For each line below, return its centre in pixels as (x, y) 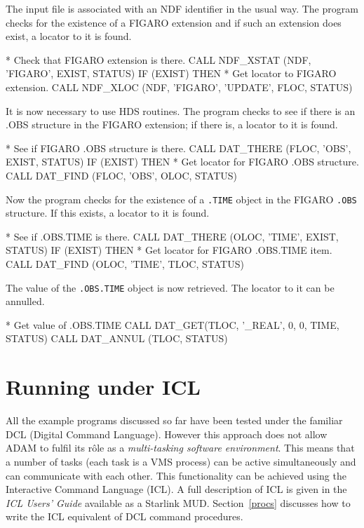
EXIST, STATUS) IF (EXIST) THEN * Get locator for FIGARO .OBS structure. (182, 162)
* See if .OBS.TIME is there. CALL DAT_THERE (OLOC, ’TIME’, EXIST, (172, 236)
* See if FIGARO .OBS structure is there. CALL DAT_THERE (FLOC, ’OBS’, (178, 148)
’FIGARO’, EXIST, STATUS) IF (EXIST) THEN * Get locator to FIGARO (171, 73)
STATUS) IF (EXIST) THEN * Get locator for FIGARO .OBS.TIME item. (169, 250)
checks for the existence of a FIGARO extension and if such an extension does (174, 22)
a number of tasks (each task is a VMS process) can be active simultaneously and (181, 461)
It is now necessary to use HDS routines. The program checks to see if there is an (181, 110)
